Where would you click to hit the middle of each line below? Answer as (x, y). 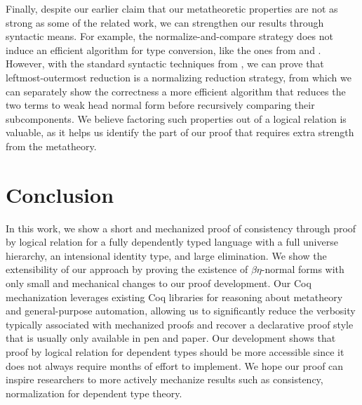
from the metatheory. (51, 146)
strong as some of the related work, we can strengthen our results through (165, 22)
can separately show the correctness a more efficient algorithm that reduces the (176, 91)
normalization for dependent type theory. (94, 393)
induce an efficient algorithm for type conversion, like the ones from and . (163, 49)
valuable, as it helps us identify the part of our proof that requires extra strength (180, 132)
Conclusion (60, 194)
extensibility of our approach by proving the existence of (127, 269)
